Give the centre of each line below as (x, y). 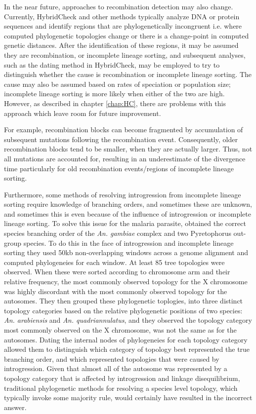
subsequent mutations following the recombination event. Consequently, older (121, 139)
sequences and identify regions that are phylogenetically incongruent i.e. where (123, 26)
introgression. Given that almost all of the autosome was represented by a (116, 368)
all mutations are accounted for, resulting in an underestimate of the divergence (125, 158)
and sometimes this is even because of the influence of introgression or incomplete (128, 213)
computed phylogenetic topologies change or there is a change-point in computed (127, 35)
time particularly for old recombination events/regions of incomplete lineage (119, 168)
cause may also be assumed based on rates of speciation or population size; (117, 84)
